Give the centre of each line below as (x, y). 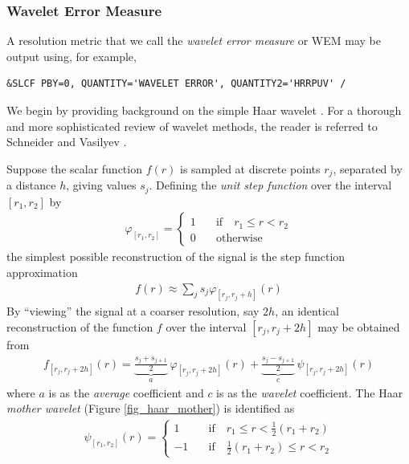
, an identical (307, 311)
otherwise (239, 238)
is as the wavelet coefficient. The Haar (310, 392)
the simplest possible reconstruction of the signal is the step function (176, 256)
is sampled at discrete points (250, 168)
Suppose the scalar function (74, 168)
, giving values (101, 185)
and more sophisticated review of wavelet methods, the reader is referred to (192, 126)
